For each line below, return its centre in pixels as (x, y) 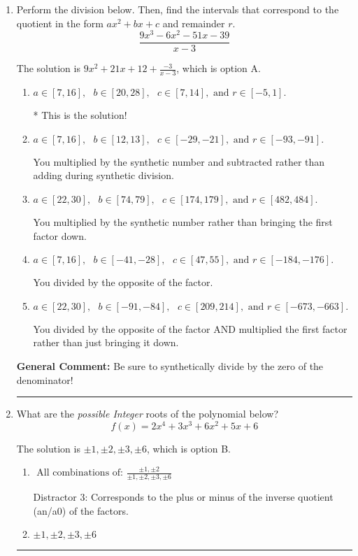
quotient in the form (60, 23)
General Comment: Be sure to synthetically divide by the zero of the (170, 365)
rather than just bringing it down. (106, 342)
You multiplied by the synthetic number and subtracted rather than (179, 161)
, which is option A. (219, 68)
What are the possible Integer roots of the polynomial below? (148, 414)
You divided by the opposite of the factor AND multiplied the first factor (190, 328)
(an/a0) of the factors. (81, 510)
